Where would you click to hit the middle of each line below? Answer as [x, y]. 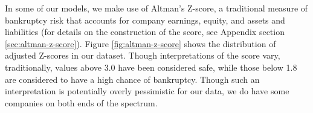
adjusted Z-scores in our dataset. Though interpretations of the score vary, [143, 55]
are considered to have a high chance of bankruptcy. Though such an [132, 79]
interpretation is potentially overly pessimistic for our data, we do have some [147, 91]
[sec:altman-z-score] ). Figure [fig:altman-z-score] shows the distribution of [140, 43]
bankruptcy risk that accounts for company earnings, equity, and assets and [145, 20]
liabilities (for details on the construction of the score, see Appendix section [145, 32]
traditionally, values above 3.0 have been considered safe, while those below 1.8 [151, 67]
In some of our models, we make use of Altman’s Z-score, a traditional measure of [156, 8]
